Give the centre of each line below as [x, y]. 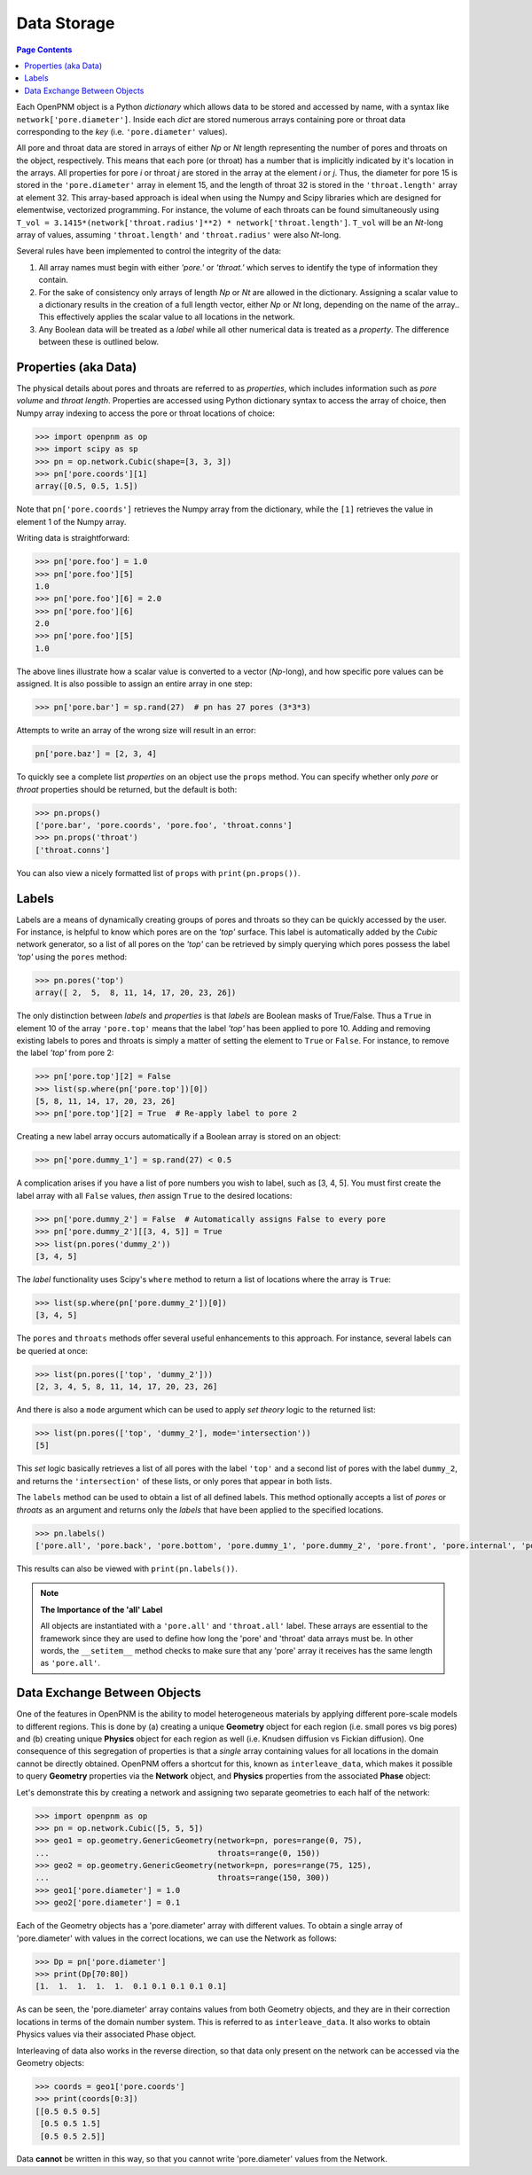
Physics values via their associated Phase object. [106, 2034]
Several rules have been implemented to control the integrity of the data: [149, 251]
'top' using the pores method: [72, 957]
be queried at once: [52, 1350]
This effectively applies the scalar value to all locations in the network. [167, 317]
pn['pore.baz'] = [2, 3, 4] [96, 754]
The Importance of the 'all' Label [102, 1609]
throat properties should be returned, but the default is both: [127, 789]
